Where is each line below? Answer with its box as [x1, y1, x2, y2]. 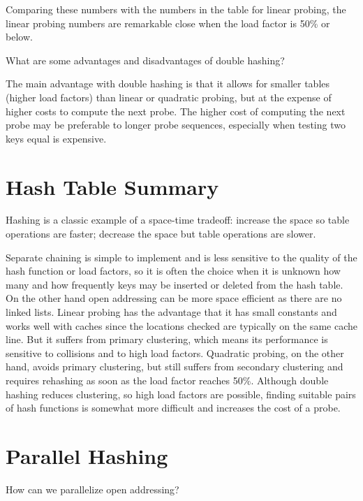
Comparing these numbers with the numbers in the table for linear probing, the [6, 2, 346, 16]
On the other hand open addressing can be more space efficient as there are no [6, 291, 342, 305]
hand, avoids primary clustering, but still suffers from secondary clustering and [6, 359, 343, 374]
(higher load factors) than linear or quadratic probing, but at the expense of [6, 89, 332, 104]
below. [6, 29, 33, 44]
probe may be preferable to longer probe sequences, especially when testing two [6, 117, 346, 132]
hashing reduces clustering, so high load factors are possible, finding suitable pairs [6, 386, 356, 401]
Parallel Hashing [6, 441, 168, 470]
